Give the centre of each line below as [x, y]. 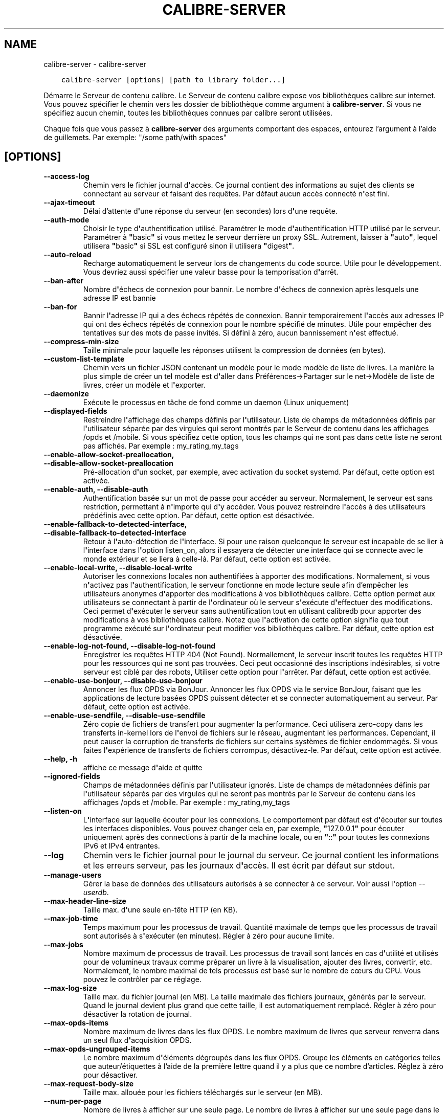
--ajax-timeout [69, 203]
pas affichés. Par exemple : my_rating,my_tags [161, 446]
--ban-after [64, 281]
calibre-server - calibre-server [95, 64]
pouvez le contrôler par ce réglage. [142, 979]
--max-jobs [63, 945]
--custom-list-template [84, 359]
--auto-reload [68, 255]
